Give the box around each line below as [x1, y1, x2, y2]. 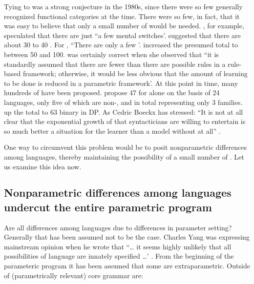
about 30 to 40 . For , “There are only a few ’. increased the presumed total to [4, 40, 238, 50]
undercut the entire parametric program [4, 199, 212, 214]
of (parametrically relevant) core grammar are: [4, 270, 143, 280]
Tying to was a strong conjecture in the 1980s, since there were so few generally [4, 1, 243, 11]
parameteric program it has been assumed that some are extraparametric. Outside [4, 261, 250, 271]
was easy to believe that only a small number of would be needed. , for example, [4, 20, 244, 31]
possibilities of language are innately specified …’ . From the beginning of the [4, 251, 234, 261]
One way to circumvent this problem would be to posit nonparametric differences [4, 142, 247, 152]
